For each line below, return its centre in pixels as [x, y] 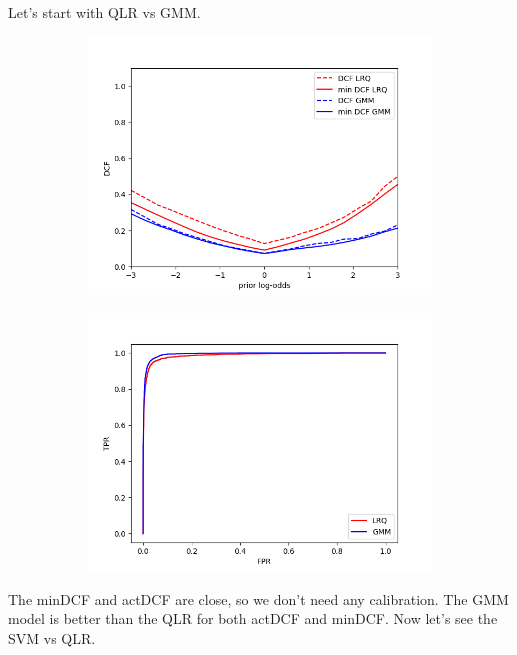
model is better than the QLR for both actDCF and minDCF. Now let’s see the [253, 618]
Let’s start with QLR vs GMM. [104, 12]
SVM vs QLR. [52, 637]
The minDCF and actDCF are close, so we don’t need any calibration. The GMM [258, 598]
